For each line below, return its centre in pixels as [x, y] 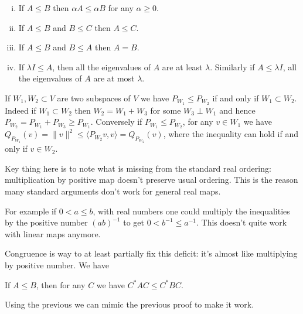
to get [134, 222]
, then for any [61, 284]
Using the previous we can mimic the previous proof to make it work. [130, 304]
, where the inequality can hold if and [231, 134]
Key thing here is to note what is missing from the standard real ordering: [138, 168]
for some [166, 110]
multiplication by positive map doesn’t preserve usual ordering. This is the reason [151, 180]
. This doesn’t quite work [242, 222]
